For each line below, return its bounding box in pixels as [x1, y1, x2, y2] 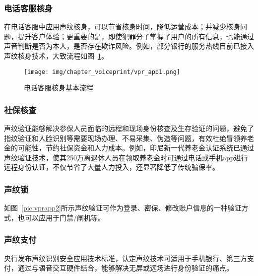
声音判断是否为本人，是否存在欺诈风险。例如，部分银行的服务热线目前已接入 [4, 41, 254, 51]
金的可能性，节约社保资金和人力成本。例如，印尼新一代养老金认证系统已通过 [4, 142, 254, 153]
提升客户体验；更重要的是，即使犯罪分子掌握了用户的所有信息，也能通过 [17, 31, 254, 41]
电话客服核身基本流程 [24, 82, 93, 93]
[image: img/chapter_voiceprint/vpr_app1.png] [24, 68, 180, 75]
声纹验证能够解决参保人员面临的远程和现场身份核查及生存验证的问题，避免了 [4, 123, 254, 134]
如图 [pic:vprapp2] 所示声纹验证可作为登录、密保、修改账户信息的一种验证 [4, 203, 242, 213]
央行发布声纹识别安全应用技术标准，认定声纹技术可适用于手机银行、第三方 [4, 253, 247, 263]
